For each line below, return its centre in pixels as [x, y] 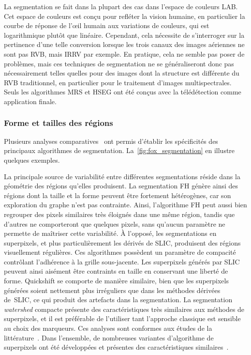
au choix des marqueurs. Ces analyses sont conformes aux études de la [108, 328]
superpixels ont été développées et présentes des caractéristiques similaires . [116, 347]
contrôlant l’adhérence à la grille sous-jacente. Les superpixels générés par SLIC [122, 261]
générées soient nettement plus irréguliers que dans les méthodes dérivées [112, 290]
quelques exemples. [32, 160]
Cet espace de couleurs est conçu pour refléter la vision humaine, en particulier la [125, 16]
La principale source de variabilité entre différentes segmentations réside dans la [122, 176]
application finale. [30, 101]
